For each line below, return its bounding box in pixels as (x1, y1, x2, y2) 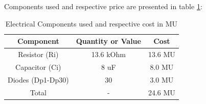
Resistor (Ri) (18, 49, 59, 60)
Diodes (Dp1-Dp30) (8, 74, 69, 85)
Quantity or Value (76, 36, 141, 46)
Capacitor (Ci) (15, 61, 61, 72)
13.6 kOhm (91, 49, 126, 60)
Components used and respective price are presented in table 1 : (4, 1, 202, 11)
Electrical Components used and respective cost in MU (5, 18, 177, 29)
